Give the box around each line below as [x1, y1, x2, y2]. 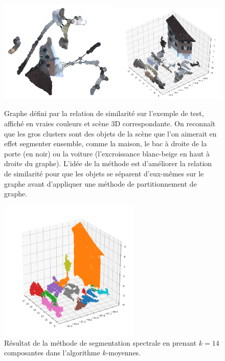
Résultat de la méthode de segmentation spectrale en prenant [4, 337, 197, 348]
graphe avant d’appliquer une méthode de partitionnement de [4, 178, 197, 189]
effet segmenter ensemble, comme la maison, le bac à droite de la [4, 138, 207, 149]
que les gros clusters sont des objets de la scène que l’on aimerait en [4, 128, 217, 139]
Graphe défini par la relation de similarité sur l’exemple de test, [4, 108, 204, 119]
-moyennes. [106, 347, 141, 358]
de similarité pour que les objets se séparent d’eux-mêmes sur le [4, 168, 204, 179]
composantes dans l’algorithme [4, 347, 100, 358]
